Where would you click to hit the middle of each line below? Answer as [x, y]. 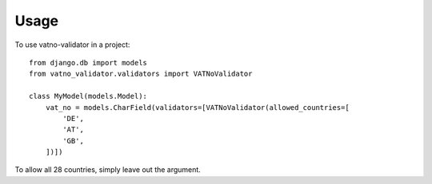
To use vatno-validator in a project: [72, 45]
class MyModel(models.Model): [88, 96]
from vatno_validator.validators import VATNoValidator [141, 74]
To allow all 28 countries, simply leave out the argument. [108, 170]
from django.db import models [88, 63]
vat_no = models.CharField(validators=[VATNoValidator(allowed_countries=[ [197, 107]
